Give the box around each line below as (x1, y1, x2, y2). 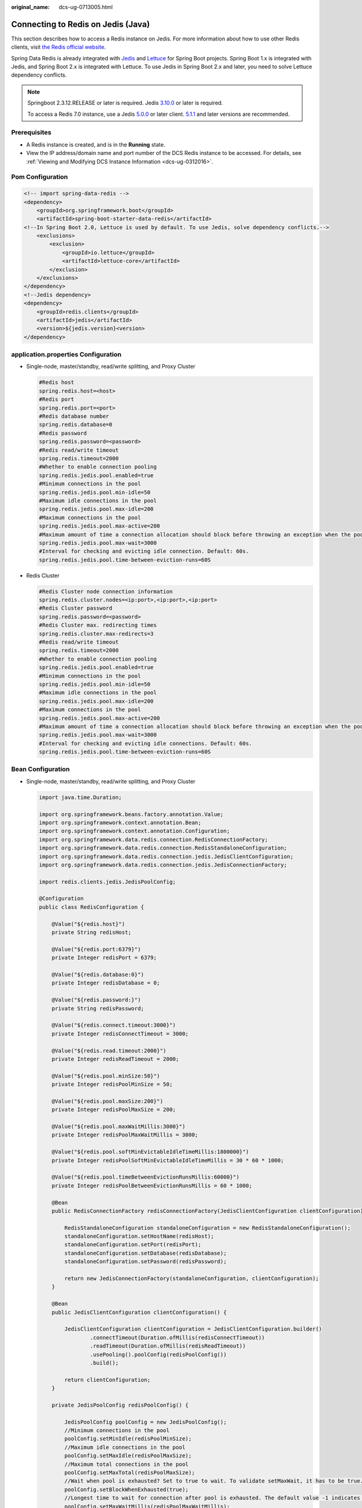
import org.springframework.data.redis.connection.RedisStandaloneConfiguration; (39, 844, 288, 852)
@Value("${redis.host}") (51, 920, 125, 927)
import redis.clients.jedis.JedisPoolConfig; (39, 878, 176, 885)
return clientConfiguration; (64, 1376, 151, 1383)
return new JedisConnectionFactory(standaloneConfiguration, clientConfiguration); (64, 1275, 319, 1282)
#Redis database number (39, 413, 110, 420)
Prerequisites (11, 128, 51, 137)
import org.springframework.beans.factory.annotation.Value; (39, 811, 224, 817)
